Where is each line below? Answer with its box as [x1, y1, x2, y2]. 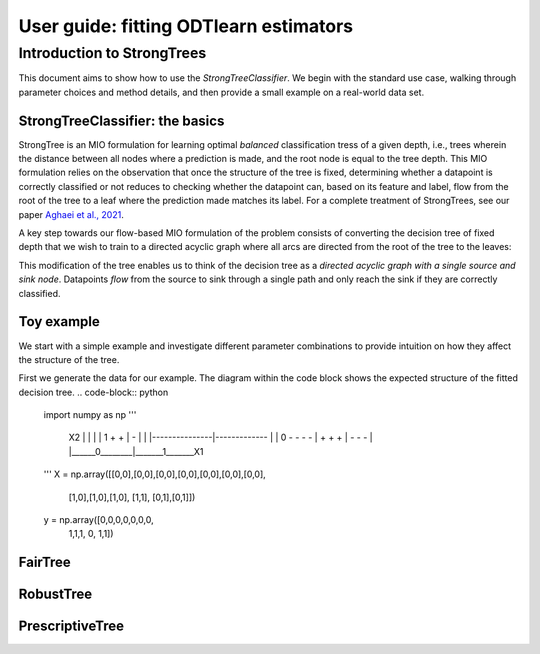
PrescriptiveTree [18, 618, 125, 635]
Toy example [18, 313, 100, 330]
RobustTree [18, 586, 93, 603]
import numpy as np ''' [43, 409, 137, 421]
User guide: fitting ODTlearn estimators [18, 15, 354, 37]
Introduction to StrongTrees [18, 44, 207, 62]
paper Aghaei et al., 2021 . [18, 208, 124, 220]
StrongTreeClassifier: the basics [18, 112, 225, 129]
